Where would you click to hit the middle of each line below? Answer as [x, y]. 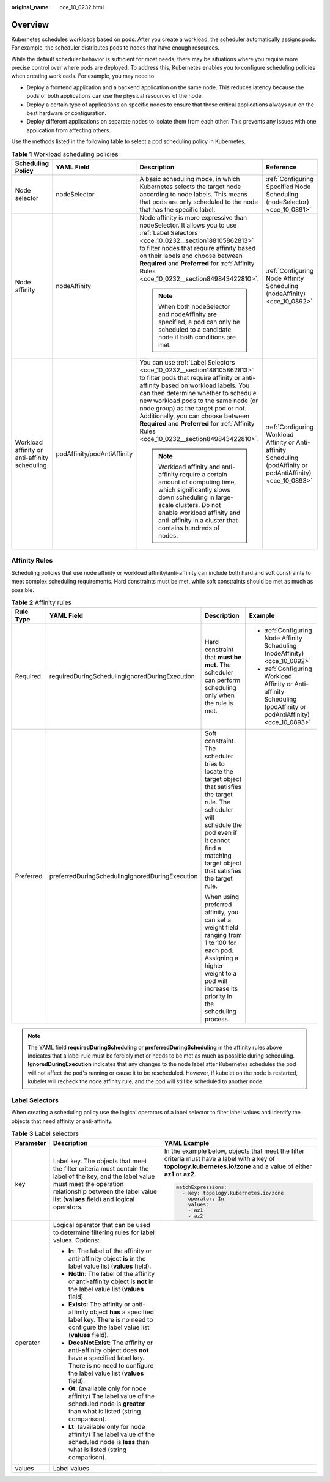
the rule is [219, 703]
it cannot [218, 840]
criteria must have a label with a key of [219, 1158]
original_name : [31, 7]
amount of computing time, [197, 482]
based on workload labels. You [205, 385]
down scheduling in [186, 497]
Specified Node [288, 187]
